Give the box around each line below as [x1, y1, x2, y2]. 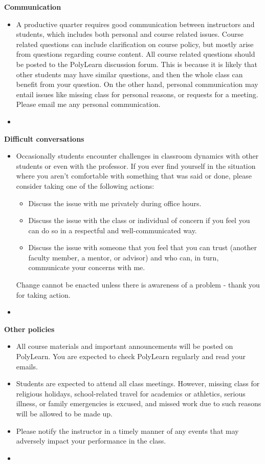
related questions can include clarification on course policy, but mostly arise [16, 38, 254, 49]
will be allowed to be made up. [16, 408, 113, 418]
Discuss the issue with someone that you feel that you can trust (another [28, 242, 257, 253]
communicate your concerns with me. [28, 262, 145, 273]
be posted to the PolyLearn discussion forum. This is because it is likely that [16, 58, 258, 69]
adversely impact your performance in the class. [16, 435, 166, 446]
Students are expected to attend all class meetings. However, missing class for [16, 378, 260, 389]
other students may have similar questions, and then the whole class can [16, 69, 243, 79]
